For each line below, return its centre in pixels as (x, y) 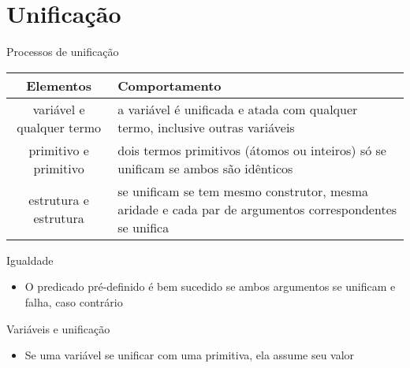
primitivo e (59, 150)
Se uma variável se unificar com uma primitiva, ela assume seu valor (190, 355)
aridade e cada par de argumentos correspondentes (257, 209)
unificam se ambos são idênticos (205, 168)
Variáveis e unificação (58, 328)
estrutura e (59, 200)
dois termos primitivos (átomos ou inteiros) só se (252, 150)
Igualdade (30, 260)
